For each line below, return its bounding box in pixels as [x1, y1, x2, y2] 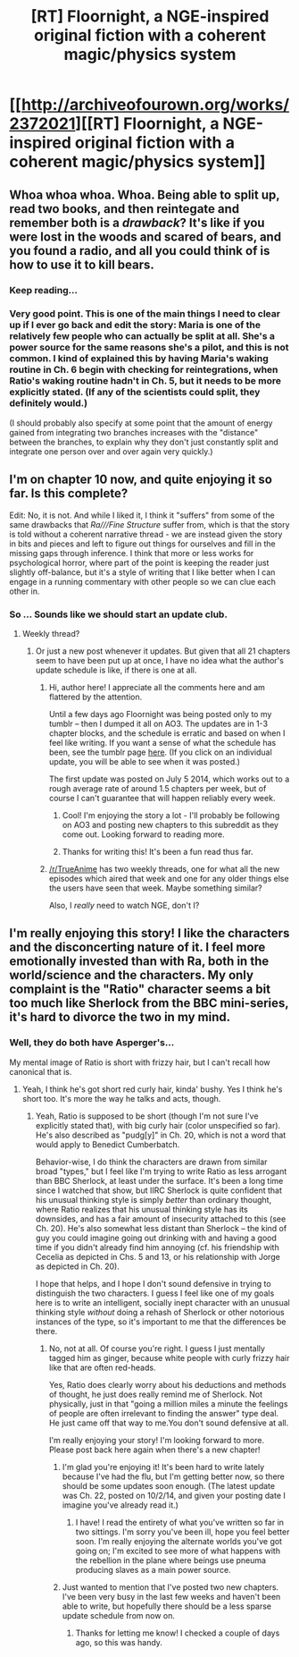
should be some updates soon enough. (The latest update [62, 1480, 275, 1491]
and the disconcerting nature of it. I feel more [9, 940, 266, 955]
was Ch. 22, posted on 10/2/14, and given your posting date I [62, 1490, 286, 1501]
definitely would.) [9, 397, 87, 410]
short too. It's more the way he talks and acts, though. [21, 1093, 221, 1103]
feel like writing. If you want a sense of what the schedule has [48, 737, 277, 748]
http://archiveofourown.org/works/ [21, 95, 290, 115]
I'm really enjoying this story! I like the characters [9, 926, 290, 941]
